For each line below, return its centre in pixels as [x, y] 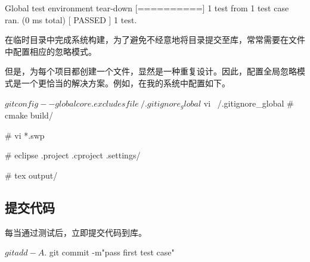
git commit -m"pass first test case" [112, 252]
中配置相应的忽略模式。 [51, 51]
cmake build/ [29, 115]
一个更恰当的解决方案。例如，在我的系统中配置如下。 [125, 82]
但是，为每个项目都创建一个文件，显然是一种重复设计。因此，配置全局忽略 [151, 71]
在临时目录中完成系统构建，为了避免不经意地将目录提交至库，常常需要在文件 [155, 40]
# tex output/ [31, 175]
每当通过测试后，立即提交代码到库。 [76, 232]
